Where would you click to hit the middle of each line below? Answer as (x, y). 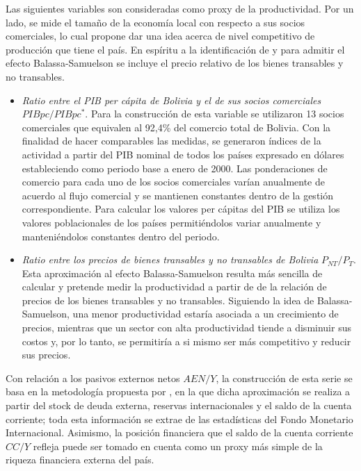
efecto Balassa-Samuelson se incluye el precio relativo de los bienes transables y (175, 63)
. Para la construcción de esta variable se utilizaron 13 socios (215, 114)
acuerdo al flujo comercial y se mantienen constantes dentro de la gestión (178, 195)
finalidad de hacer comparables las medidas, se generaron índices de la (171, 141)
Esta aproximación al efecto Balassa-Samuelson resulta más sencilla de (172, 273)
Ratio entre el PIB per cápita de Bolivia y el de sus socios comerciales (171, 100)
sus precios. (46, 355)
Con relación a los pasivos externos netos (93, 378)
